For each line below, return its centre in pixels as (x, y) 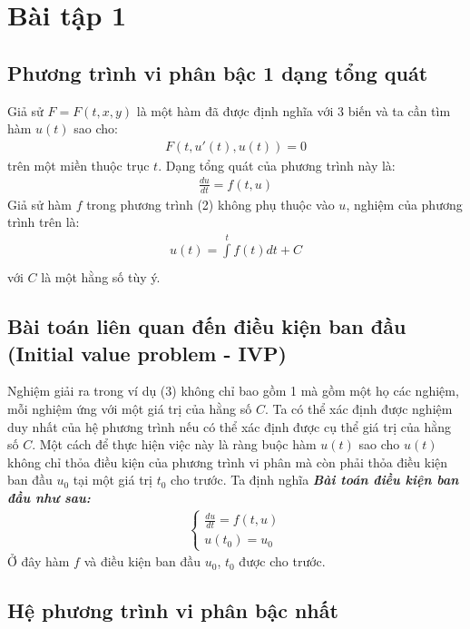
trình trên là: (44, 222)
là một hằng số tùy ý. (101, 277)
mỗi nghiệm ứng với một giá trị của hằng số (130, 408)
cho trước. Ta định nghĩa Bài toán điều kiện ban (315, 480)
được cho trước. (282, 561)
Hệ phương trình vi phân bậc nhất (173, 610)
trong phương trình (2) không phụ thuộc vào (211, 204)
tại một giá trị (113, 480)
